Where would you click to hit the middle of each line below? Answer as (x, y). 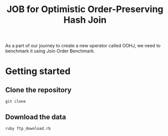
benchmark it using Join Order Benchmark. (50, 51)
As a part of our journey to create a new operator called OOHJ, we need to (83, 46)
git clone (16, 102)
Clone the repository (38, 90)
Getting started (38, 71)
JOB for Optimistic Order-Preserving (85, 9)
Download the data (36, 117)
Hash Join (85, 20)
